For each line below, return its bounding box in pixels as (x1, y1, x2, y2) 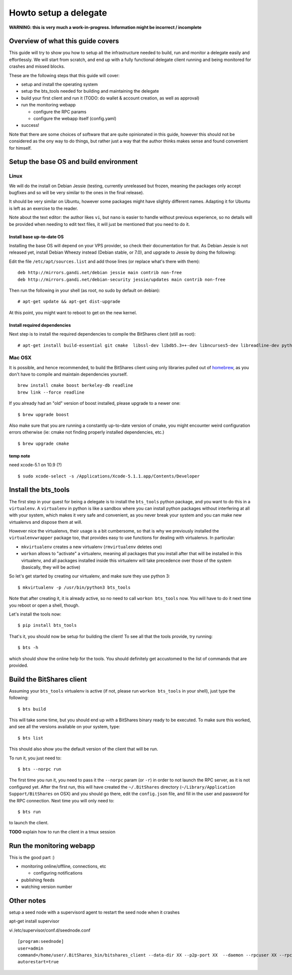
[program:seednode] (18, 939, 64, 944)
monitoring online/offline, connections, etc (21, 863, 107, 869)
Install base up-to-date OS (9, 234, 64, 239)
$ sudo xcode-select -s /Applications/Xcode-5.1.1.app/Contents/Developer (18, 473, 200, 479)
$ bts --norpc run (18, 766, 62, 772)
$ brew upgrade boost (18, 412, 69, 417)
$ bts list (18, 735, 44, 741)
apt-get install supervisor (9, 918, 59, 924)
